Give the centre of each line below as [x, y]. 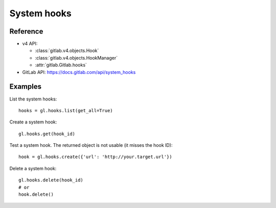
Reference [26, 31]
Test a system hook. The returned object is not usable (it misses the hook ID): [91, 145]
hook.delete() [36, 194]
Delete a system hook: [33, 168]
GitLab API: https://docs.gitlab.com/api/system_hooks [79, 72]
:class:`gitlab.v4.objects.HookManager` [76, 58]
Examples [26, 87]
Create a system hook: [33, 122]
